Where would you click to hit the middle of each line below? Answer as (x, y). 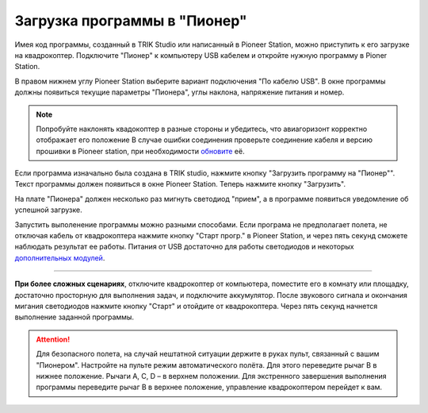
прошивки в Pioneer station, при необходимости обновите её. (140, 151)
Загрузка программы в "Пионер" (131, 21)
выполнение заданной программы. (75, 317)
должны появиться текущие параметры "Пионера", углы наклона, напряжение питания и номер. (180, 92)
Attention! (53, 339)
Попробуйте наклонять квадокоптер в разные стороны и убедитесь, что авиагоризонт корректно (202, 129)
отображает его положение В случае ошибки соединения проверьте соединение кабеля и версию (204, 140)
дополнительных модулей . (60, 257)
